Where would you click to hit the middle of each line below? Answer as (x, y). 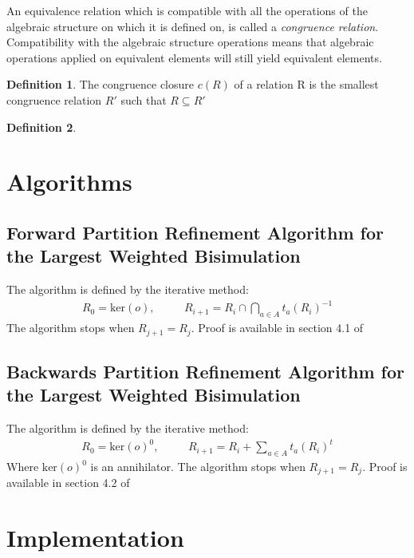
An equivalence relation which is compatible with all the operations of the (187, 10)
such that (144, 99)
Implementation (95, 538)
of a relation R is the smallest (306, 84)
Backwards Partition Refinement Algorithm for (205, 371)
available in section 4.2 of (68, 483)
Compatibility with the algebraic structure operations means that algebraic (190, 42)
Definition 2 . (41, 127)
